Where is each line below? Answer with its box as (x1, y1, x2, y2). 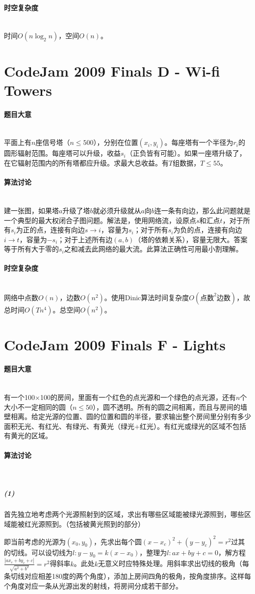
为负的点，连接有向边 (173, 225, 242, 235)
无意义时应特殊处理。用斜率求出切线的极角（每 (98, 558, 250, 568)
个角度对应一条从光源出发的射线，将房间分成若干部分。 (4, 581, 182, 591)
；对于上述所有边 (57, 234, 113, 244)
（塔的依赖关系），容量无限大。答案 (134, 234, 248, 244)
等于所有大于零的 (4, 244, 59, 254)
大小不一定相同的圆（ (4, 401, 73, 412)
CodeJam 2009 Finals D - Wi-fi (4, 60, 220, 81)
